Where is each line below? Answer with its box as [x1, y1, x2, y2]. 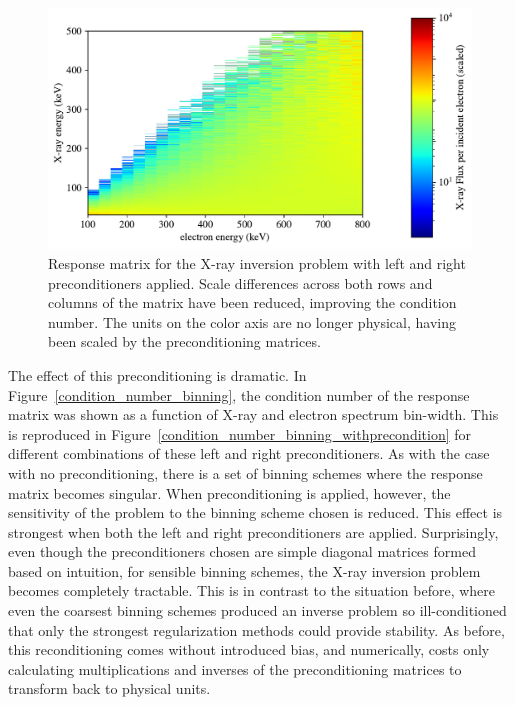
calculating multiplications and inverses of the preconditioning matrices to [8, 658, 462, 679]
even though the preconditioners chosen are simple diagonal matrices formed [8, 541, 476, 562]
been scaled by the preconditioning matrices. [48, 331, 321, 352]
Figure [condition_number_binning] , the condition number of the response [8, 384, 470, 405]
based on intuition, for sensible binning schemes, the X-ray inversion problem [8, 560, 481, 581]
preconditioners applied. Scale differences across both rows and [48, 272, 433, 293]
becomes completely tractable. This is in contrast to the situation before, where [8, 580, 496, 601]
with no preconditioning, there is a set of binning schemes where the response [8, 462, 483, 483]
